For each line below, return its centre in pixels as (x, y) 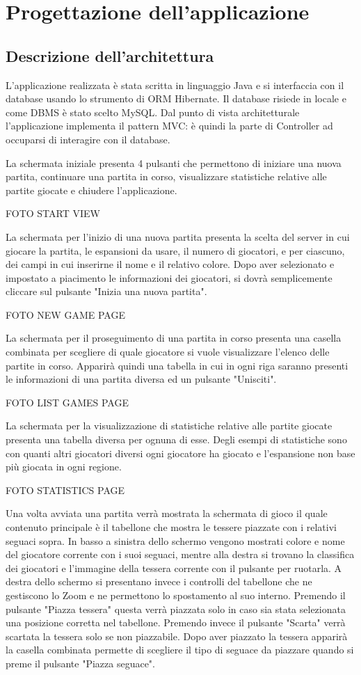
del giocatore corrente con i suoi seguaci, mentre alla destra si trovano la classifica (180, 554)
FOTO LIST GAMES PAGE (67, 402)
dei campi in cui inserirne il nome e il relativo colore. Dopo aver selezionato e (170, 264)
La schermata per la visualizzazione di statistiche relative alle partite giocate (169, 426)
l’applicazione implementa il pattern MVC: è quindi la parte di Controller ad (169, 126)
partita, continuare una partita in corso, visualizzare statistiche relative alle (166, 176)
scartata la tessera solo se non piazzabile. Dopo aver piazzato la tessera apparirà (177, 636)
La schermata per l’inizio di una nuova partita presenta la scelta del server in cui (178, 236)
